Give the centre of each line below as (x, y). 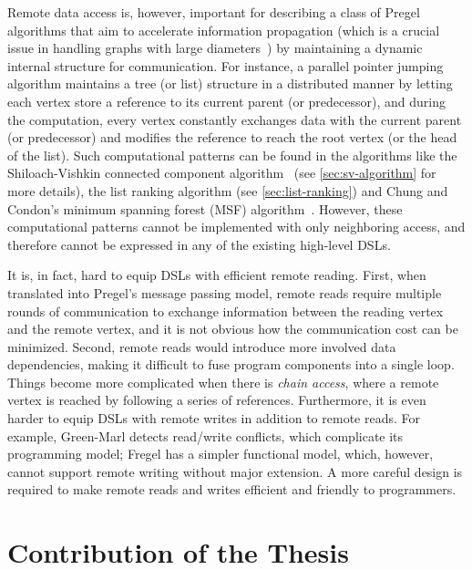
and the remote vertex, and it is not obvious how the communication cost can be (233, 329)
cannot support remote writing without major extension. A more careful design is (235, 471)
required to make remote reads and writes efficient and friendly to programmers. (232, 489)
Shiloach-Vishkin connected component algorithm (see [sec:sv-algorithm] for (222, 173)
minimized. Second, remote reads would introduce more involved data (202, 346)
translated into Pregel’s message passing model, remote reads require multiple (225, 292)
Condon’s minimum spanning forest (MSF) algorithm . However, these (205, 208)
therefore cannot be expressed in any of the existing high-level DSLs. (199, 244)
